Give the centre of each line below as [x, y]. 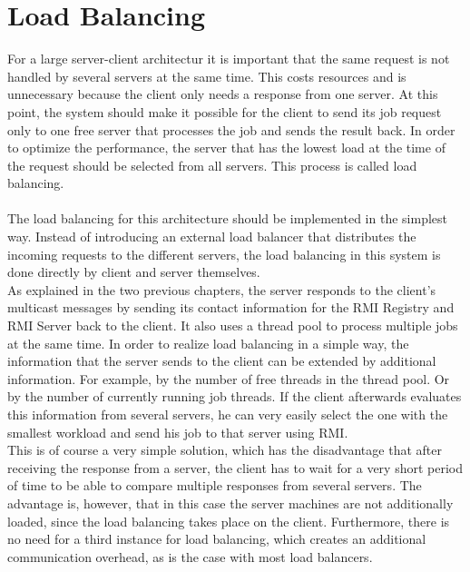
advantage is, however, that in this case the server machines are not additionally [230, 503]
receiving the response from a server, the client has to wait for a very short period [235, 467]
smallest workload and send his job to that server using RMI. [178, 432]
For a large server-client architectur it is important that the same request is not [229, 59]
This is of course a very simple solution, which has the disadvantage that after [225, 450]
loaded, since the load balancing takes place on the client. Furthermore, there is [229, 521]
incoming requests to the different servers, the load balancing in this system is [224, 254]
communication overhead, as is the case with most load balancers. [190, 556]
